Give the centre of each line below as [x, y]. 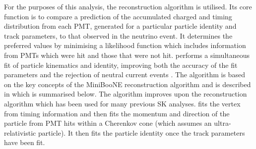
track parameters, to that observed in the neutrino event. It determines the [118, 35]
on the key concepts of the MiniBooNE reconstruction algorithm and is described [128, 84]
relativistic [20, 132]
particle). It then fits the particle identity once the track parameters [141, 132]
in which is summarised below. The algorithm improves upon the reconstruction [126, 94]
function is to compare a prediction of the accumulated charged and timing [118, 16]
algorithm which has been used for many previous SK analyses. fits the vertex [122, 103]
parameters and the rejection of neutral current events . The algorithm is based [125, 74]
